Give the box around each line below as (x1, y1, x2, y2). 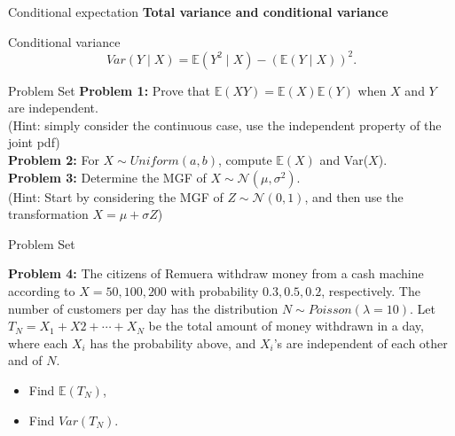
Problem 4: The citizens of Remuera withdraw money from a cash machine (8, 264, 424, 283)
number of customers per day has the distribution (8, 299, 278, 317)
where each (8, 333, 68, 352)
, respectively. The (321, 282, 420, 300)
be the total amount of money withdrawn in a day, (148, 316, 424, 335)
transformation (8, 205, 89, 223)
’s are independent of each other (273, 333, 448, 352)
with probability (170, 282, 259, 300)
